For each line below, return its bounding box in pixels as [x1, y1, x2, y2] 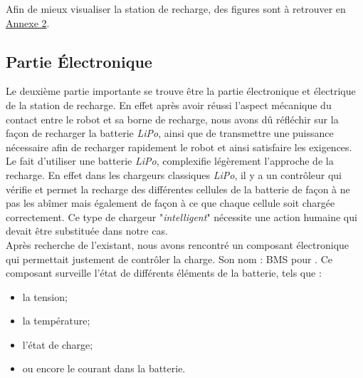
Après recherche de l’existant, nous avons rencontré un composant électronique [6, 237, 349, 252]
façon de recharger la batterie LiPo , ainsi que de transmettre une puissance [6, 126, 334, 141]
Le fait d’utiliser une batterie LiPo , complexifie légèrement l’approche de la [6, 153, 334, 168]
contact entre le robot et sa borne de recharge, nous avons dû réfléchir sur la [6, 111, 339, 126]
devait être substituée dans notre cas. [6, 223, 168, 238]
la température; [22, 313, 90, 328]
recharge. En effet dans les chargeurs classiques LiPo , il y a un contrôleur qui [6, 167, 342, 182]
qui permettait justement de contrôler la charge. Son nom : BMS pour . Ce [6, 251, 332, 266]
